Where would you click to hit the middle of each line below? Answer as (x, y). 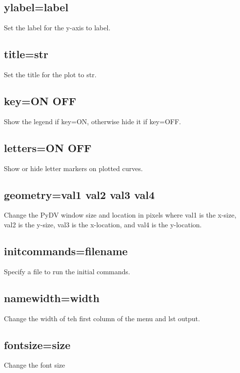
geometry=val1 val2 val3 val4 (80, 194)
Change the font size (35, 365)
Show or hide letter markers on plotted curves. (73, 168)
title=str (26, 54)
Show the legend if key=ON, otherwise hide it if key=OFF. (92, 121)
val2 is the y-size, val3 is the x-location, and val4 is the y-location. (103, 224)
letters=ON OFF (48, 147)
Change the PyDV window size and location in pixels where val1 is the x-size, (120, 215)
